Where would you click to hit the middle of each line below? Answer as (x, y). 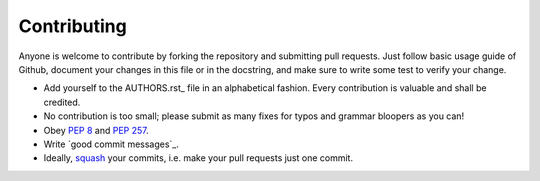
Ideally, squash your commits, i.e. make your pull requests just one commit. (198, 158)
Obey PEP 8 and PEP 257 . (96, 130)
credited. (62, 102)
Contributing (72, 26)
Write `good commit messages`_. (111, 144)
